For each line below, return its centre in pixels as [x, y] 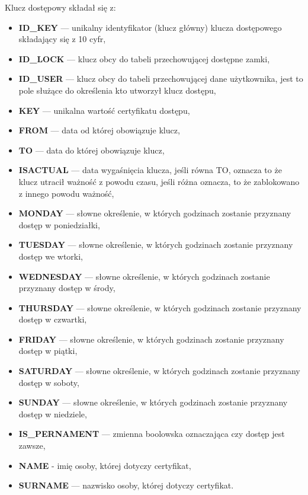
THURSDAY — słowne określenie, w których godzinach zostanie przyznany [160, 307]
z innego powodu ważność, [66, 193]
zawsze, [32, 445]
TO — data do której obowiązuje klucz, [92, 150]
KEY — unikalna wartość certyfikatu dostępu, [104, 110]
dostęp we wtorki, [51, 256]
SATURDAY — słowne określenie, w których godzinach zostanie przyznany [159, 371]
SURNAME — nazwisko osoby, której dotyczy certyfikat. [126, 485]
